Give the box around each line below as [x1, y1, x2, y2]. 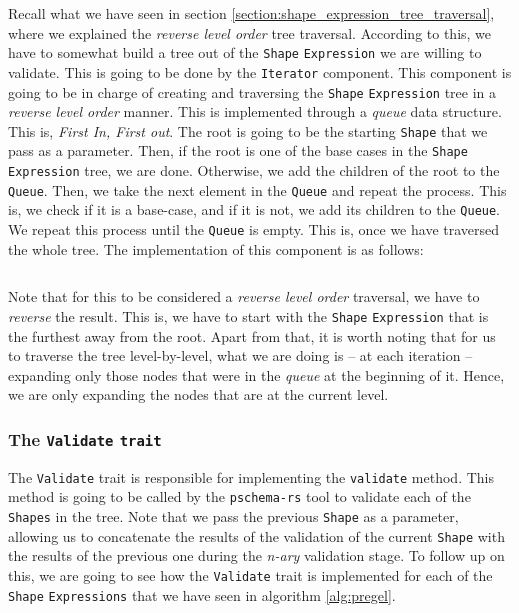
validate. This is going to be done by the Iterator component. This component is [8, 61, 512, 82]
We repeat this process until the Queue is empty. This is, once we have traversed [8, 219, 500, 240]
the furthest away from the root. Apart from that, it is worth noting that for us [8, 325, 496, 346]
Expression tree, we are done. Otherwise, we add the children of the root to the [8, 160, 500, 181]
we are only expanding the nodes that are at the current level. [8, 384, 389, 405]
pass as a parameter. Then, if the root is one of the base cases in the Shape [8, 140, 468, 161]
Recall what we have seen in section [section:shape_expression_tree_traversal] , [8, 3, 495, 23]
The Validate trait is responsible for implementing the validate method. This [8, 466, 495, 487]
